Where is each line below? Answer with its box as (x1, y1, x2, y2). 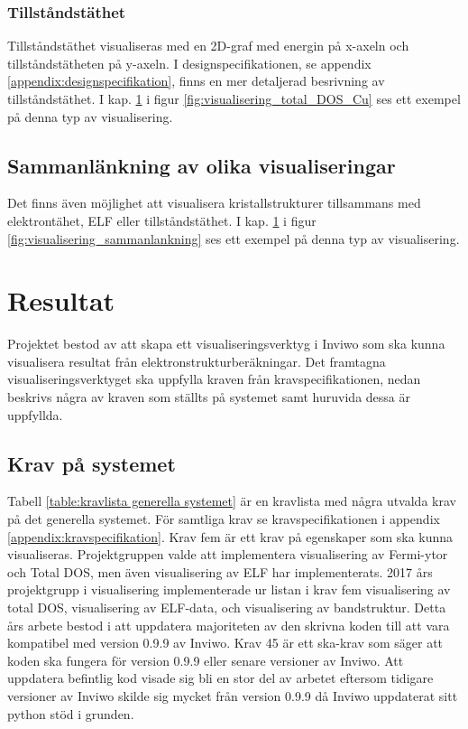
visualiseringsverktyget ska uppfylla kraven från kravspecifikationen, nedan (7, 369, 421, 388)
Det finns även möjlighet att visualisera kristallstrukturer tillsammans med (7, 193, 421, 212)
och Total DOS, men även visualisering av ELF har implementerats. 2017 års (7, 562, 433, 581)
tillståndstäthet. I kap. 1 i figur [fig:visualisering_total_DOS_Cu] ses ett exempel (7, 89, 461, 107)
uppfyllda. (7, 405, 63, 424)
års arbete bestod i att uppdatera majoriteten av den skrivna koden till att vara (7, 615, 450, 634)
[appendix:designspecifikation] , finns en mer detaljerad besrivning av (7, 71, 385, 90)
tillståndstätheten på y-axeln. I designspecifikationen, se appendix (7, 53, 372, 72)
